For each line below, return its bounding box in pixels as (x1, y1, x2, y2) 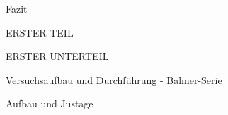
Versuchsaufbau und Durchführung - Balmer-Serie (6, 72, 222, 87)
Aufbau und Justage (6, 96, 93, 111)
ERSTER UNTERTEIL (6, 49, 109, 63)
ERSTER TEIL (6, 25, 74, 40)
